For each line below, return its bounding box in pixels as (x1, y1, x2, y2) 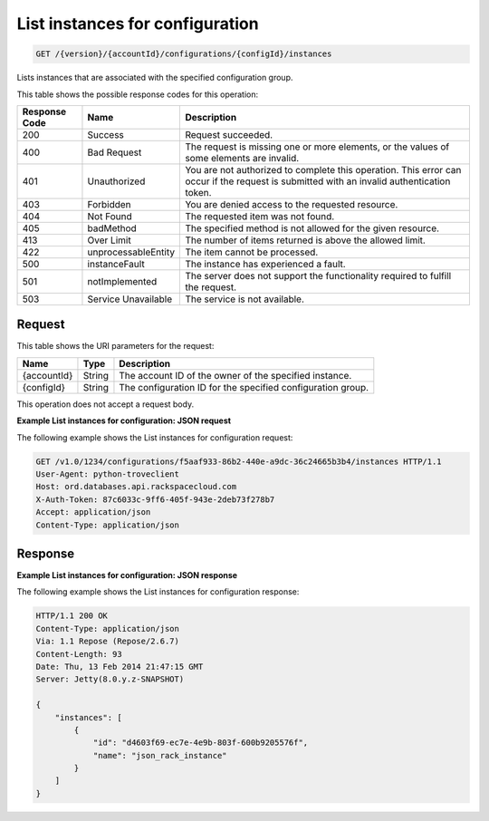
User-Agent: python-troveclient (35, 468, 180, 479)
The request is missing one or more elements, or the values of (185, 140, 450, 153)
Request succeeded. (185, 128, 273, 140)
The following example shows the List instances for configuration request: (16, 431, 293, 443)
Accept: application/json (35, 507, 151, 517)
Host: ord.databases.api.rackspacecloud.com (35, 481, 237, 492)
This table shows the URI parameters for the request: (16, 341, 215, 352)
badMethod (87, 222, 138, 235)
